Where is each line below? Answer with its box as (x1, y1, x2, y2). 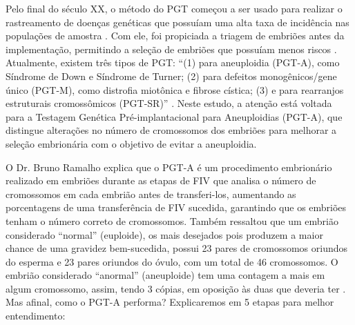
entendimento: (6, 308, 66, 323)
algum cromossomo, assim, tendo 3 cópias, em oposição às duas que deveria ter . (6, 281, 346, 295)
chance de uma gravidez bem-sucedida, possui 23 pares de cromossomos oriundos (6, 241, 347, 255)
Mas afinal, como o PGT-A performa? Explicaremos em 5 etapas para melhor (6, 295, 334, 309)
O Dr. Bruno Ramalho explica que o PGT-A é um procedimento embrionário (6, 159, 332, 174)
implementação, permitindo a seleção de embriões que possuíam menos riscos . (6, 41, 337, 56)
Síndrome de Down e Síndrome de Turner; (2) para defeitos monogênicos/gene (6, 68, 337, 83)
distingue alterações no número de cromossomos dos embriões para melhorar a (6, 123, 337, 137)
